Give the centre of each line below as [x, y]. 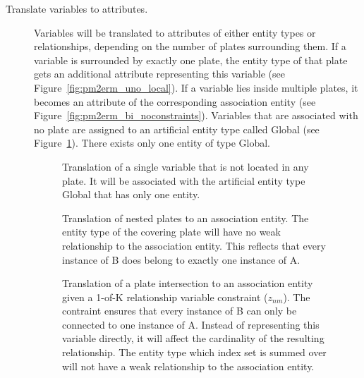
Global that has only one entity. [131, 194]
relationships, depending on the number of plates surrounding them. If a [190, 46]
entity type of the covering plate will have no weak [171, 232]
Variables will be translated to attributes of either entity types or [175, 32]
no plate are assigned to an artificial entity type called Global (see [177, 129]
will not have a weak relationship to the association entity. [188, 366]
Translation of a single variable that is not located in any [186, 166]
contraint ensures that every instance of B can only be [180, 311]
